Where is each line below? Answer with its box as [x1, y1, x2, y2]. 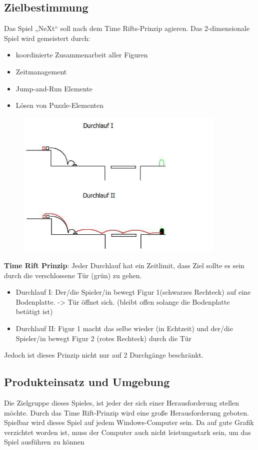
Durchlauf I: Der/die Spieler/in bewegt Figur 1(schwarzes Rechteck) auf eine [15, 287, 251, 297]
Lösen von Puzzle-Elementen [15, 100, 104, 110]
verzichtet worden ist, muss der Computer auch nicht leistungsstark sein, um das [4, 427, 251, 437]
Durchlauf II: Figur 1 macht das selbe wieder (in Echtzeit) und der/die [15, 323, 233, 334]
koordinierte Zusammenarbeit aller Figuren [15, 49, 148, 60]
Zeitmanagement [15, 66, 67, 76]
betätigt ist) [15, 306, 53, 317]
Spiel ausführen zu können [4, 437, 84, 447]
